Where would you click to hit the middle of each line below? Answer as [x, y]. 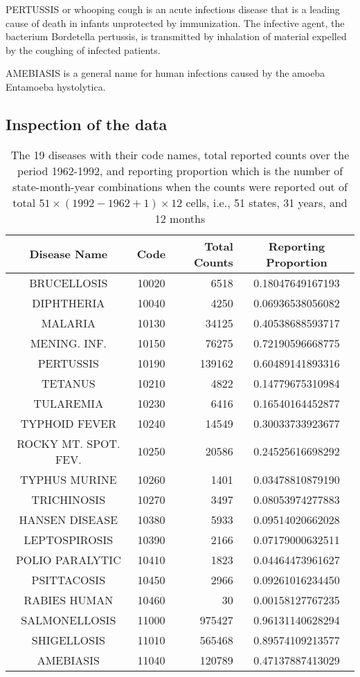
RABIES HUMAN [69, 599]
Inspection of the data [87, 124]
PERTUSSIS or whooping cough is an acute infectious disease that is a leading [173, 9]
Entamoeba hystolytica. [56, 86]
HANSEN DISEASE [69, 519]
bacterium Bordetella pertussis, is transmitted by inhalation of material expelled [176, 36]
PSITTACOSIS [69, 579]
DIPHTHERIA [69, 303]
